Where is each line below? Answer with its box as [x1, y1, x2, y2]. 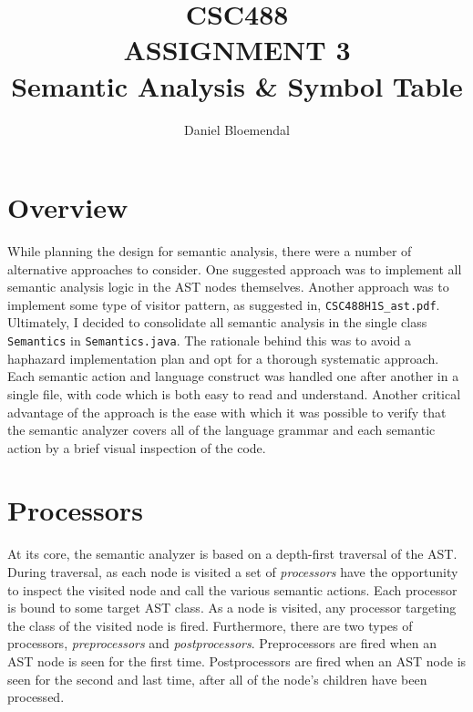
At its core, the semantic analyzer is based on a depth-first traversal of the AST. [7, 544, 458, 563]
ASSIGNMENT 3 [123, 31, 351, 68]
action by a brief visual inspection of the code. [7, 438, 266, 457]
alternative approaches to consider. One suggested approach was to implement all [7, 259, 462, 278]
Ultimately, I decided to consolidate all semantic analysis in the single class [7, 313, 427, 332]
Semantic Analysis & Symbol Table [11, 67, 463, 104]
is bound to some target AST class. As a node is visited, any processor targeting [7, 598, 457, 617]
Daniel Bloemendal [184, 119, 290, 139]
